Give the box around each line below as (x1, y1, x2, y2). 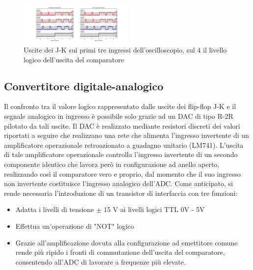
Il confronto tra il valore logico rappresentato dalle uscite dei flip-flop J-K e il (4, 101, 236, 111)
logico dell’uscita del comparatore (24, 54, 124, 64)
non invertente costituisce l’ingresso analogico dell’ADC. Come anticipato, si (4, 178, 233, 189)
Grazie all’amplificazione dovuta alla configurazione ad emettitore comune (15, 237, 238, 247)
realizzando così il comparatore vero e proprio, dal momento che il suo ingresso (4, 168, 241, 179)
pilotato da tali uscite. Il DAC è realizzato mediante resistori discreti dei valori (4, 120, 240, 131)
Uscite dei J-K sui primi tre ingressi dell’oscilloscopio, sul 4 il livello (24, 45, 227, 55)
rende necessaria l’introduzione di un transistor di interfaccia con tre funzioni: (4, 188, 238, 198)
